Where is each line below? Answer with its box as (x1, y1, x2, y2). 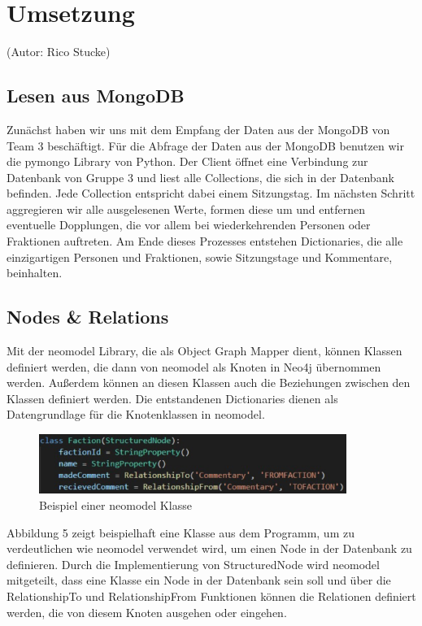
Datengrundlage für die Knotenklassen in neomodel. (7, 406, 265, 423)
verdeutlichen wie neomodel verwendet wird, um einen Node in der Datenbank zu (7, 540, 412, 557)
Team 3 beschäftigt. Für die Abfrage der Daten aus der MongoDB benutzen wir (7, 137, 404, 154)
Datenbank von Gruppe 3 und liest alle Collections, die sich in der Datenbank (7, 168, 394, 185)
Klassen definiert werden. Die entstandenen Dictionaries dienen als (7, 389, 338, 406)
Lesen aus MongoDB (7, 83, 185, 108)
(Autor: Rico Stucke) (7, 43, 111, 60)
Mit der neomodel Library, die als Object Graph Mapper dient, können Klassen (7, 342, 402, 359)
